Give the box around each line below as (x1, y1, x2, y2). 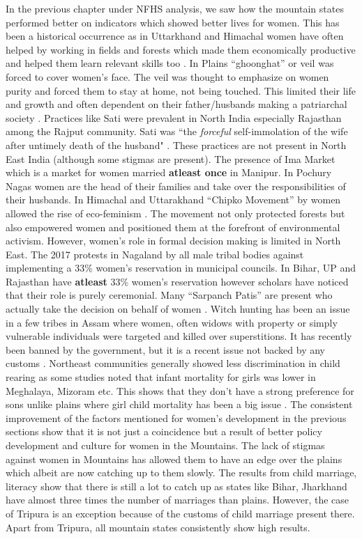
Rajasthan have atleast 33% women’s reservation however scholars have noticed (6, 274, 349, 288)
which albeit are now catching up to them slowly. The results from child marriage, (6, 465, 357, 480)
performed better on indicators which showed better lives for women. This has (6, 15, 340, 29)
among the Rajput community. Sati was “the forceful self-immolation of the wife (6, 124, 348, 139)
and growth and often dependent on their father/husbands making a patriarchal (6, 97, 347, 111)
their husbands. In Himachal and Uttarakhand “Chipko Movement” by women (6, 192, 341, 207)
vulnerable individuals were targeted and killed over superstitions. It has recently (6, 329, 352, 343)
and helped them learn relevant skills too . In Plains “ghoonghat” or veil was (6, 56, 334, 70)
